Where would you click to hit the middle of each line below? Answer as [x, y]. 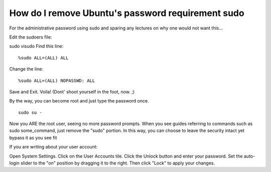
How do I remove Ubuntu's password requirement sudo [127, 13]
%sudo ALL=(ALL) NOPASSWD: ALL [57, 80]
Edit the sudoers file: [31, 37]
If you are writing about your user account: [53, 147]
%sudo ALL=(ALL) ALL [43, 58]
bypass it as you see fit [33, 137]
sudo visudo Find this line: [36, 46]
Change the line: [26, 69]
